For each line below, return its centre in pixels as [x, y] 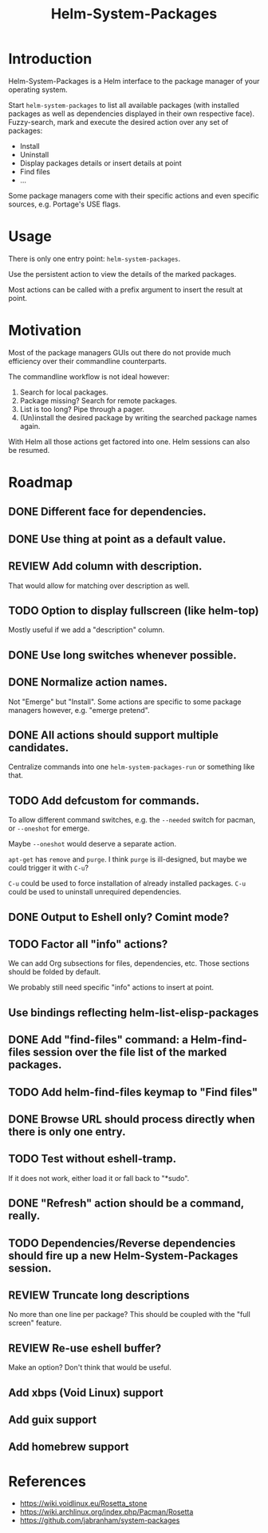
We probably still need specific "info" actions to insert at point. [111, 987]
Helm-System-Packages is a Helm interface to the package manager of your [134, 81]
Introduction [50, 59]
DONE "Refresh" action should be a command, [126, 1204]
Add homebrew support [69, 1447]
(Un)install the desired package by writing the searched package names [138, 418]
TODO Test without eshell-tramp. [93, 1159]
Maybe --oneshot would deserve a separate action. [93, 844]
